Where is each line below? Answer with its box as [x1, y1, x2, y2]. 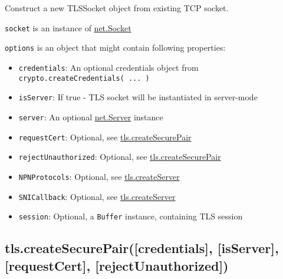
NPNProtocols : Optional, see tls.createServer [18, 170, 180, 182]
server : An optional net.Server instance [18, 110, 163, 123]
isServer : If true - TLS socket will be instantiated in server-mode [18, 91, 258, 103]
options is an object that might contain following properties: [5, 41, 226, 54]
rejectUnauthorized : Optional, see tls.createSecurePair [18, 150, 221, 163]
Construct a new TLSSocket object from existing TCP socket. [5, 2, 229, 14]
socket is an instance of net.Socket [5, 21, 131, 34]
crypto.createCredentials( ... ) [18, 74, 150, 83]
